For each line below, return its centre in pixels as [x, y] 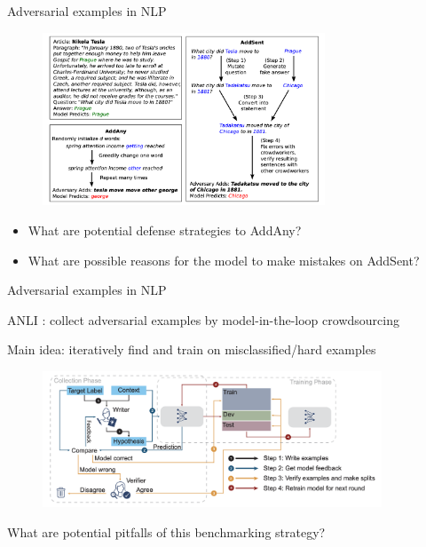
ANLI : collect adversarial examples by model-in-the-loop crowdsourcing [203, 319]
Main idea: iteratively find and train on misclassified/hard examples [192, 349]
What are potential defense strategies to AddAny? [165, 230]
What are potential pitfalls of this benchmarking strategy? [166, 531]
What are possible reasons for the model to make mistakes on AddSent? [224, 260]
